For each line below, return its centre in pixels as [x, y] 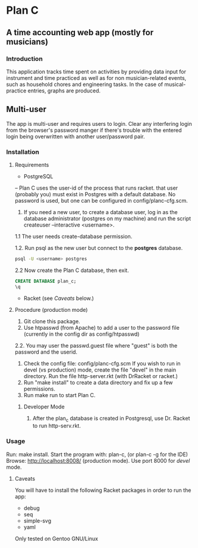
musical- [175, 84]
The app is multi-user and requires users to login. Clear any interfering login [99, 123]
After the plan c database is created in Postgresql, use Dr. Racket [111, 419]
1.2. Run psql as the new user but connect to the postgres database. [99, 247]
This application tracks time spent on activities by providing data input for [96, 72]
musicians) [27, 41]
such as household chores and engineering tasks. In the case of [85, 84]
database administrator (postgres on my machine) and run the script [107, 218]
